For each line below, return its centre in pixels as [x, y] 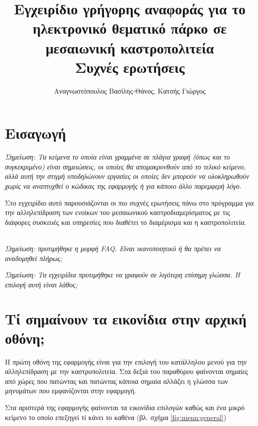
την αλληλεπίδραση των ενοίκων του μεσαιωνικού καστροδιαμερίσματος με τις [118, 212]
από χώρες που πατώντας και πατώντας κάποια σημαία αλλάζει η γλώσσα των [117, 381]
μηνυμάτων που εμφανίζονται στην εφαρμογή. [71, 391]
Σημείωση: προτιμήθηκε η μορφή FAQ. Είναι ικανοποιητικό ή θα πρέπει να [113, 248]
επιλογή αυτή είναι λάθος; [41, 284]
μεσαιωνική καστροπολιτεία [130, 47]
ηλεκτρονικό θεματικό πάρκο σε [130, 28]
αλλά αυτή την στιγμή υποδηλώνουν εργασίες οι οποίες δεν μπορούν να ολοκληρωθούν [127, 176]
